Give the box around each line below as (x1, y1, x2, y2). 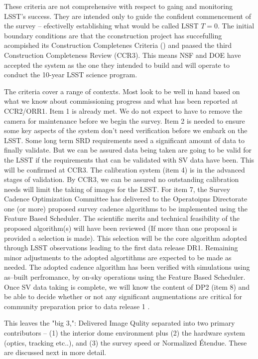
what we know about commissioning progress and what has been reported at (4, 96, 238, 106)
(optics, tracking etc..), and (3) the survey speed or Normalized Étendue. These (4, 337, 247, 348)
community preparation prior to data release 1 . (4, 301, 150, 311)
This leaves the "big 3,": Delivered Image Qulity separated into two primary (4, 318, 235, 328)
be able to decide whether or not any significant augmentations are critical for (4, 291, 242, 302)
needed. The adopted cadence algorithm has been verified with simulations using (4, 262, 250, 272)
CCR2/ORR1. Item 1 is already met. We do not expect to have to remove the (4, 105, 243, 116)
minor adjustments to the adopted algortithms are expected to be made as (4, 252, 232, 262)
